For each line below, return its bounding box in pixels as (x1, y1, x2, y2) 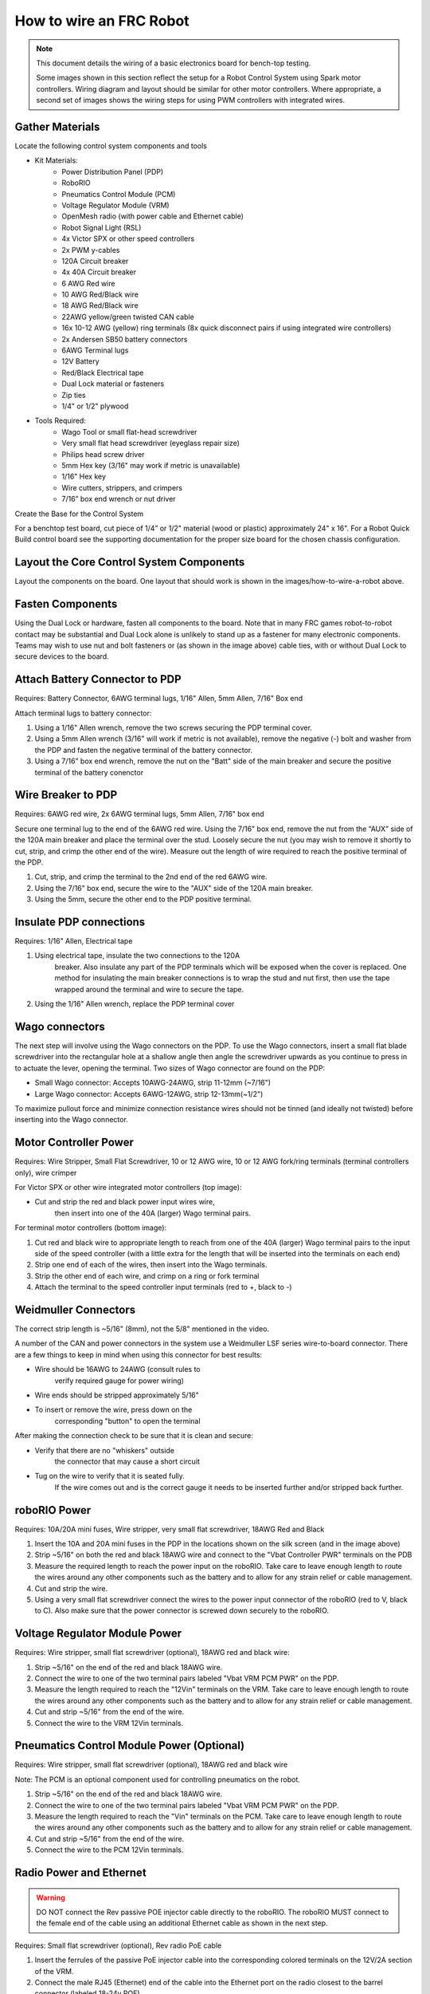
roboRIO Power (14, 1503, 92, 1517)
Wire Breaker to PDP (14, 788, 118, 802)
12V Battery (61, 357, 100, 366)
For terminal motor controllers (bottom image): (14, 1223, 167, 1232)
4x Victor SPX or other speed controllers (61, 234, 195, 243)
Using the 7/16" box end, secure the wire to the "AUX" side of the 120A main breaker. (34, 883, 314, 893)
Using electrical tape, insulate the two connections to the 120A (34, 951, 240, 960)
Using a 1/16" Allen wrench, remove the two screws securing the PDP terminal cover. (34, 723, 312, 732)
